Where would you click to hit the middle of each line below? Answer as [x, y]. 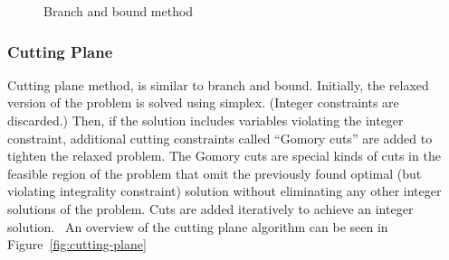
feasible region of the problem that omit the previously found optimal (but [215, 173]
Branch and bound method [119, 11]
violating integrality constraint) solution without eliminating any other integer [224, 191]
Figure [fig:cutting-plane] [77, 244]
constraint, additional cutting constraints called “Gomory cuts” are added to [220, 138]
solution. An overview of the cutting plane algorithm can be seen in [198, 226]
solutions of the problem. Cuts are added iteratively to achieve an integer [210, 208]
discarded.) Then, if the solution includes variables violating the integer [205, 120]
